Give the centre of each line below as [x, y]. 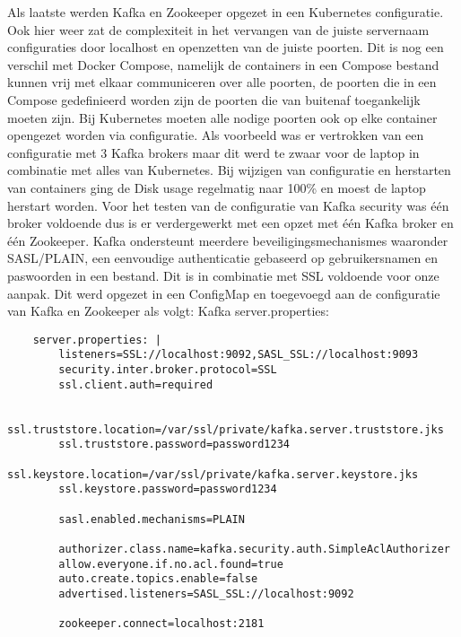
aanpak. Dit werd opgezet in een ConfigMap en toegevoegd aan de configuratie [224, 293]
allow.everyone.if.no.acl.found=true [171, 564]
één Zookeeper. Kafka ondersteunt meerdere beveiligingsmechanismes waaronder [228, 240]
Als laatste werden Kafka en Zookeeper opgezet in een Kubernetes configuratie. [226, 12]
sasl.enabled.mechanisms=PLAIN [152, 519]
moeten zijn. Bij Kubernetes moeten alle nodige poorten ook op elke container [222, 117]
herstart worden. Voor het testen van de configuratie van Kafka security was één [228, 205]
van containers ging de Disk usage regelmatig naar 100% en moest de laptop [217, 187]
